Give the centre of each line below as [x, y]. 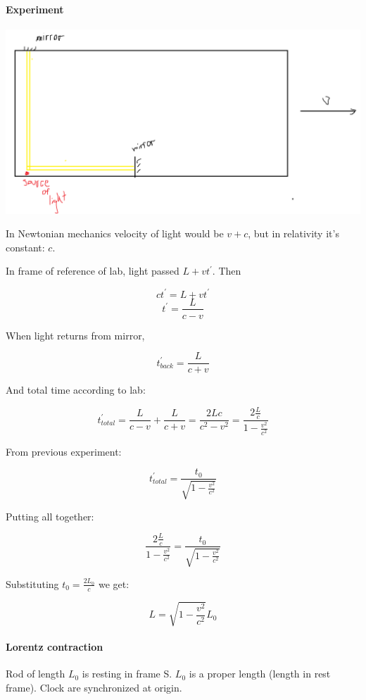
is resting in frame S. [127, 674]
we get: [114, 583]
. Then [227, 271]
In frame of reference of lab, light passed [93, 271]
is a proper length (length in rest [260, 674]
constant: [25, 247]
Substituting [32, 583]
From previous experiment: [64, 451]
